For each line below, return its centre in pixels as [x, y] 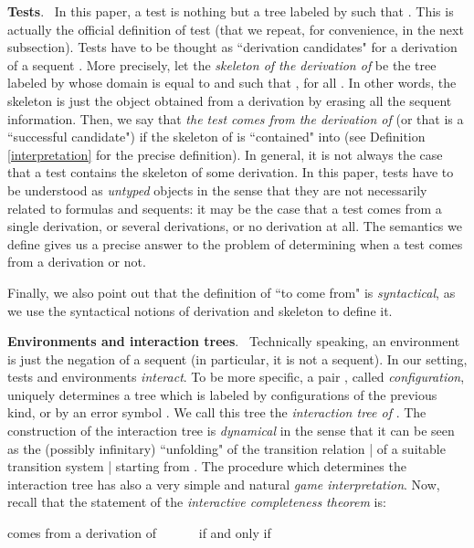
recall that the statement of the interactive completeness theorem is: [197, 502]
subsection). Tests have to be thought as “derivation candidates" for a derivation [232, 47]
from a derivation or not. [77, 262]
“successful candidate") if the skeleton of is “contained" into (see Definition [216, 137]
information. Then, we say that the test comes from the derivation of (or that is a [236, 118]
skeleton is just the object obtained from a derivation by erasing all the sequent [230, 100]
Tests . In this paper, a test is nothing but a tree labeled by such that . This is [231, 11]
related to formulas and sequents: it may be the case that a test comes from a [225, 208]
